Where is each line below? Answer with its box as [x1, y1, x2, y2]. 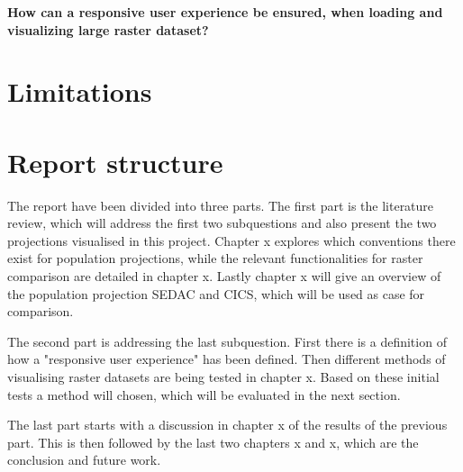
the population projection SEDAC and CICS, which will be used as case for [7, 284, 425, 303]
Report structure [7, 143, 223, 180]
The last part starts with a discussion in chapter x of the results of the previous [7, 415, 448, 434]
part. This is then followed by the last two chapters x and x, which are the [7, 432, 419, 451]
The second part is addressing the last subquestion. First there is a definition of [7, 331, 447, 350]
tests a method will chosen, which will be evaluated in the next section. [7, 385, 401, 404]
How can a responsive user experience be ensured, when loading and [7, 3, 443, 21]
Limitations [7, 73, 152, 110]
